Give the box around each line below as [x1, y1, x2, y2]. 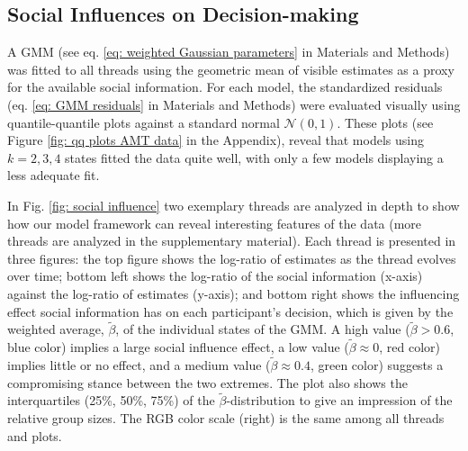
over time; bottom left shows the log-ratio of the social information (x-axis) [7, 266, 423, 285]
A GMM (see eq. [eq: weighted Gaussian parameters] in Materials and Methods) [7, 42, 450, 61]
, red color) [379, 338, 441, 356]
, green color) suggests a [310, 355, 444, 374]
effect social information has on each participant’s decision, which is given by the [7, 302, 454, 320]
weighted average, [7, 320, 104, 338]
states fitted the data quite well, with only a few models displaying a [65, 148, 444, 167]
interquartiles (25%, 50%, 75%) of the [7, 391, 215, 410]
